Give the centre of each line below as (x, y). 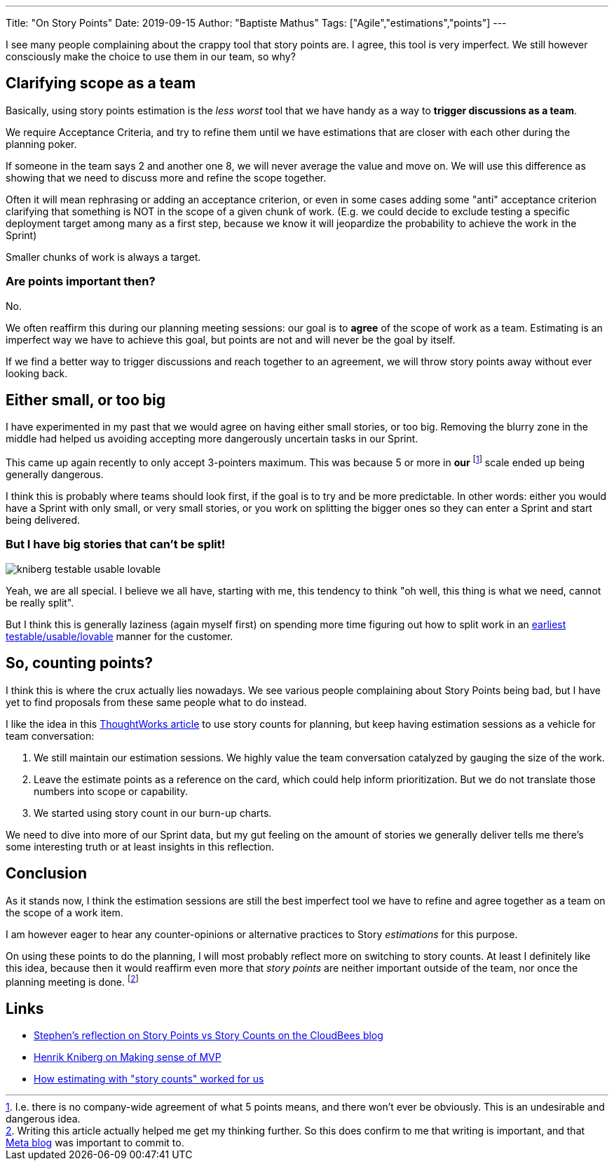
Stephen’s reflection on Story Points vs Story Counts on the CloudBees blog (209, 1036)
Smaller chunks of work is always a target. (103, 257)
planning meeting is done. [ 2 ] (72, 981)
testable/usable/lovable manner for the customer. (120, 636)
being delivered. (43, 520)
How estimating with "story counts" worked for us (149, 1079)
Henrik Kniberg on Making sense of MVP (128, 1057)
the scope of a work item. (64, 912)
